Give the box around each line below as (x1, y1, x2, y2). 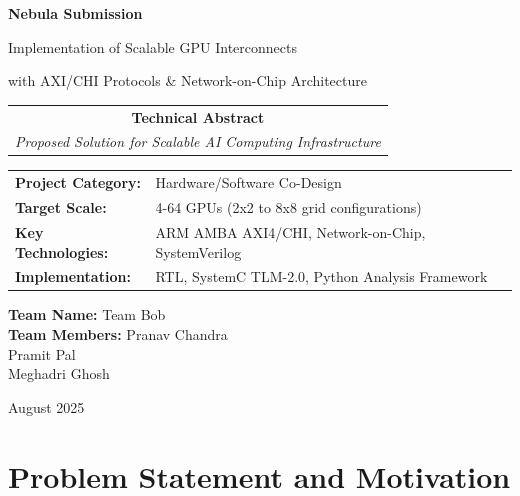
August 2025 (8, 396, 85, 417)
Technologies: (15, 241, 109, 262)
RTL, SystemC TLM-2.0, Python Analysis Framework (155, 266, 488, 287)
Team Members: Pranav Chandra (8, 324, 228, 345)
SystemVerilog (155, 241, 242, 262)
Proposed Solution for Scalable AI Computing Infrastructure (15, 131, 381, 152)
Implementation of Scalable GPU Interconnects (8, 36, 297, 57)
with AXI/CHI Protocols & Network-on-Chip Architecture (8, 70, 367, 91)
